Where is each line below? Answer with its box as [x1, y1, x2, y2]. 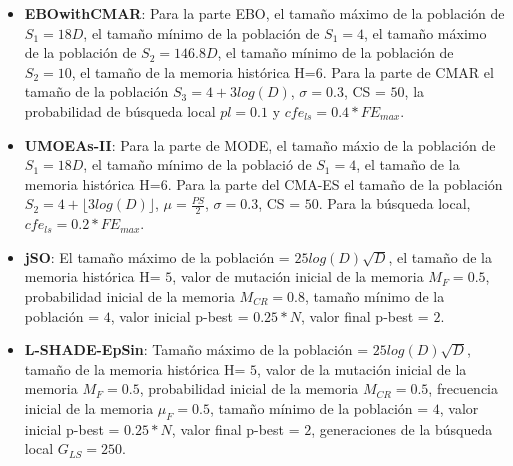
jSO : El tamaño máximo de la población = [24, 246, 290, 267]
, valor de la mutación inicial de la [257, 358, 467, 379]
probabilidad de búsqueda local [24, 100, 216, 121]
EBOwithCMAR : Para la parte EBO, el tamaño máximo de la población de [24, 3, 505, 23]
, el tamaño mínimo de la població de [83, 154, 312, 175]
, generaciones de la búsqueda [311, 418, 493, 439]
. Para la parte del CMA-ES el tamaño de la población [167, 173, 503, 194]
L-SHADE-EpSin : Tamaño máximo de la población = [24, 339, 369, 360]
